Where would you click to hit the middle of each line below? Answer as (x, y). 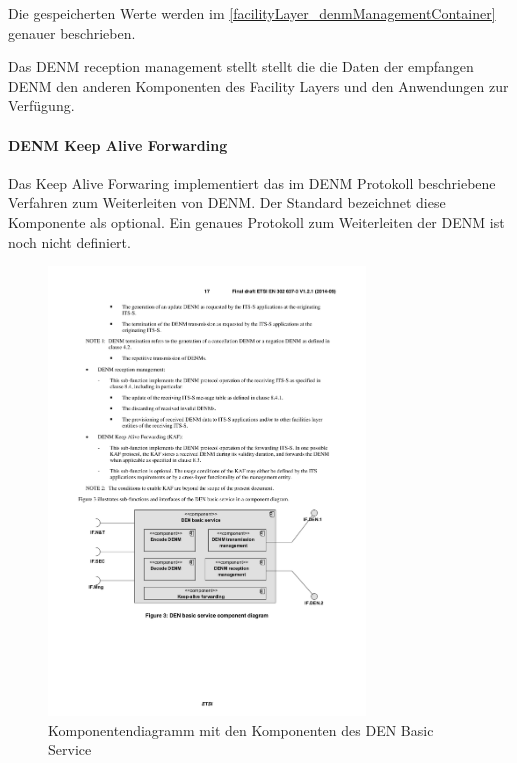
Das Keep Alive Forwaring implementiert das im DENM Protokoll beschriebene (252, 182)
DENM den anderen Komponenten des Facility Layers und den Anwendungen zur (258, 85)
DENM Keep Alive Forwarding (118, 144)
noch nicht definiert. (69, 241)
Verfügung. (41, 105)
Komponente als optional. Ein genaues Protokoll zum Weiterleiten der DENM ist (256, 221)
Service (70, 749)
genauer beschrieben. (72, 32)
